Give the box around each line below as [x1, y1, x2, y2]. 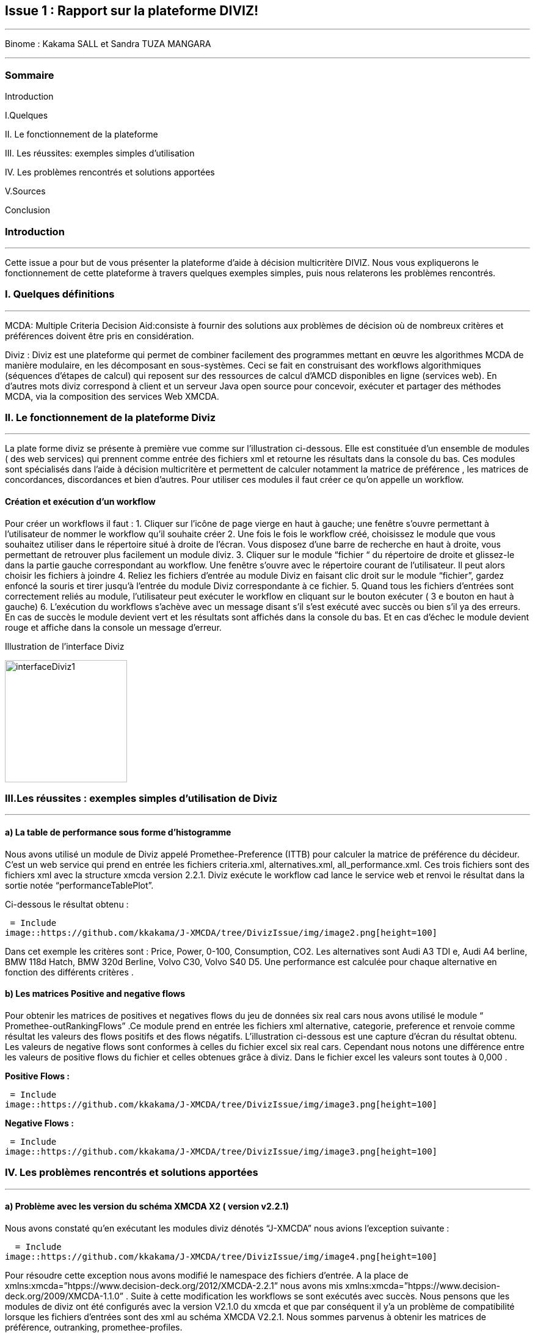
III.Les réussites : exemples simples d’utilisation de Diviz [5, 792, 278, 805]
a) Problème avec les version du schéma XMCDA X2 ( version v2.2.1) [5, 1201, 289, 1212]
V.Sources [5, 186, 46, 197]
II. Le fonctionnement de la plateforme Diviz [5, 411, 216, 424]
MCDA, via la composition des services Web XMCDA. [5, 391, 219, 402]
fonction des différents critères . [5, 966, 134, 977]
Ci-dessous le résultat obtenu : [5, 898, 129, 909]
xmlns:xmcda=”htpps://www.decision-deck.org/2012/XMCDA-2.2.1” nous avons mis [5, 1280, 343, 1291]
